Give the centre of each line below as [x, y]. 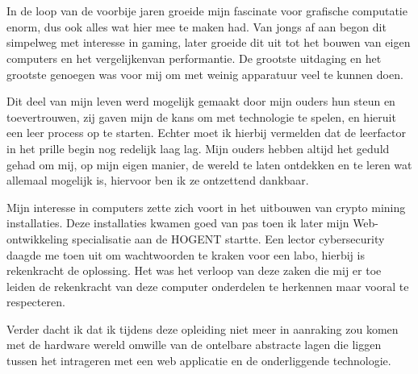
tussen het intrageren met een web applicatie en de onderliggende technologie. [199, 361]
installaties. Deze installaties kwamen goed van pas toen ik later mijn [178, 223]
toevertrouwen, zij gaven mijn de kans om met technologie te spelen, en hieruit [201, 116]
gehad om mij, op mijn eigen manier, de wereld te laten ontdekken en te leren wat [209, 164]
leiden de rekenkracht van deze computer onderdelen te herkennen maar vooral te [208, 286]
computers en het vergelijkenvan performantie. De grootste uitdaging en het [194, 58]
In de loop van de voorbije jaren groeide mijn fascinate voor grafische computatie [207, 11]
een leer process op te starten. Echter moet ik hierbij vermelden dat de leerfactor [206, 133]
